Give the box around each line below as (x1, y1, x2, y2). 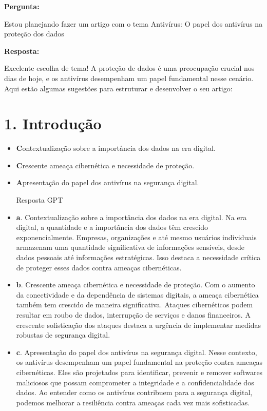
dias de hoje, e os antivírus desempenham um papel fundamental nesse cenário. (4, 72, 254, 83)
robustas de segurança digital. (16, 329, 110, 340)
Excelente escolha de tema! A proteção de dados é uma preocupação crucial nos (4, 63, 255, 73)
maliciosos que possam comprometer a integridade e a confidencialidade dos (16, 377, 254, 387)
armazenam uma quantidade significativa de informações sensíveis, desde (16, 242, 245, 252)
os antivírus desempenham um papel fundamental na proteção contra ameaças (16, 357, 262, 367)
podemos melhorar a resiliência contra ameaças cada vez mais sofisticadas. (16, 397, 250, 407)
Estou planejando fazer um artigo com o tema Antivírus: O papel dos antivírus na (4, 18, 263, 29)
